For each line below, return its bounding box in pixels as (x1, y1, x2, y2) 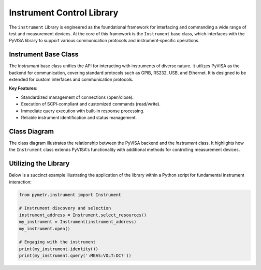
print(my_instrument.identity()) (19, 246, 99, 252)
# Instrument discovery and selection (19, 206, 111, 211)
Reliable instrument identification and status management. (21, 114, 137, 120)
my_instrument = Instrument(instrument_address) (19, 219, 137, 225)
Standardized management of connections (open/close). (21, 94, 134, 100)
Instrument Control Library (9, 7, 118, 18)
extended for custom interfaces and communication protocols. (9, 76, 134, 82)
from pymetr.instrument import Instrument (19, 192, 121, 197)
